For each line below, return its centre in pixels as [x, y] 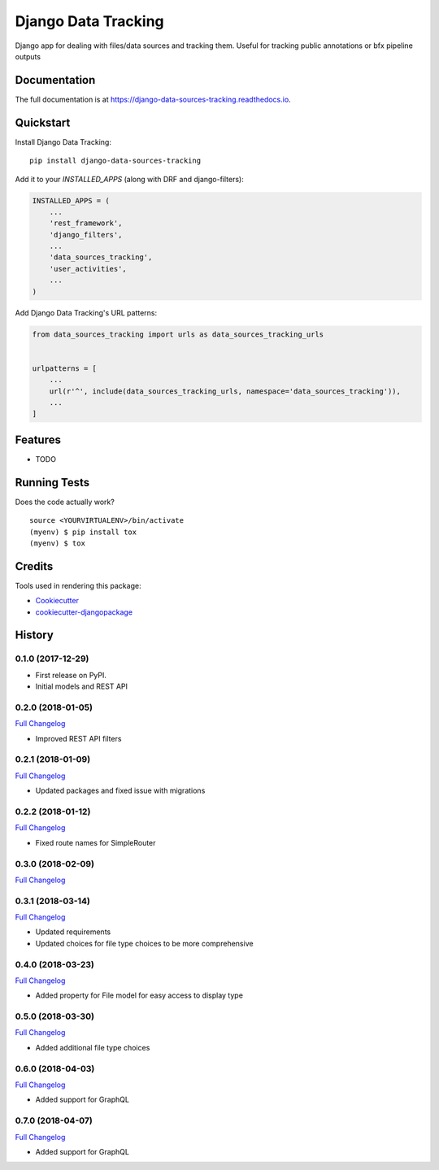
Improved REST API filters [78, 738]
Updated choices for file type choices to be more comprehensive [144, 943]
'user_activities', [88, 269]
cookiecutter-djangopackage [84, 612]
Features [38, 439]
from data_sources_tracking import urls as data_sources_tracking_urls [178, 334]
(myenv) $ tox [57, 543]
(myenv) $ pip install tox [83, 532]
